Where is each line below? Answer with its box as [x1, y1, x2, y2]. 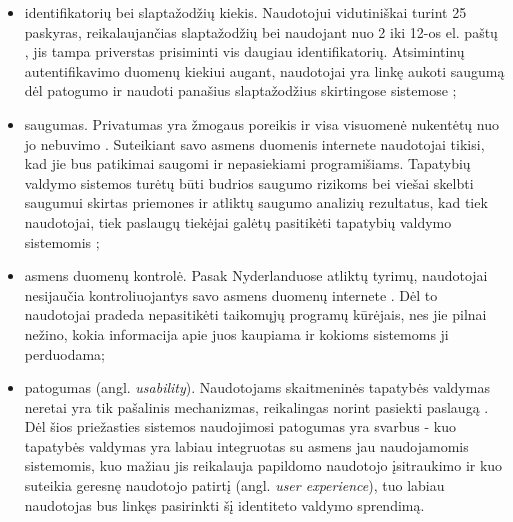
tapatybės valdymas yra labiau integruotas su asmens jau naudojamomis [24, 435, 469, 456]
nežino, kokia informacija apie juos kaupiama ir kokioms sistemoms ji [24, 323, 449, 344]
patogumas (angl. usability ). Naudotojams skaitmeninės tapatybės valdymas [24, 377, 490, 398]
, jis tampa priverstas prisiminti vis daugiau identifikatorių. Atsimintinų [24, 41, 465, 62]
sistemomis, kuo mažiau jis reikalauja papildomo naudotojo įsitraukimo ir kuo [24, 455, 503, 476]
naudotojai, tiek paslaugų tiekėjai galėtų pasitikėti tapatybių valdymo [24, 211, 452, 232]
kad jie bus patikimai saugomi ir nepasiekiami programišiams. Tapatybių [24, 153, 471, 174]
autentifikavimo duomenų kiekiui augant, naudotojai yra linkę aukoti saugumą [24, 60, 505, 81]
